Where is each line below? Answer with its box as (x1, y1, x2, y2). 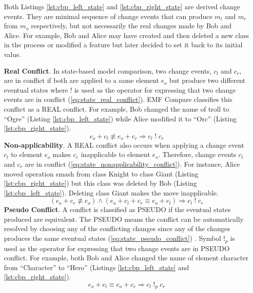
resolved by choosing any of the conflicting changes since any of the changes (4, 223, 230, 234)
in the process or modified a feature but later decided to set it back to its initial (4, 39, 243, 50)
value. (4, 49, 21, 59)
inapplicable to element (80, 149, 150, 159)
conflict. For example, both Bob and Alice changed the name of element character (4, 253, 249, 263)
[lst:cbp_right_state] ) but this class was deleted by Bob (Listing (4, 178, 197, 188)
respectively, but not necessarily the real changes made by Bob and (31, 20, 232, 31)
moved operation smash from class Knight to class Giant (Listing (4, 168, 198, 178)
